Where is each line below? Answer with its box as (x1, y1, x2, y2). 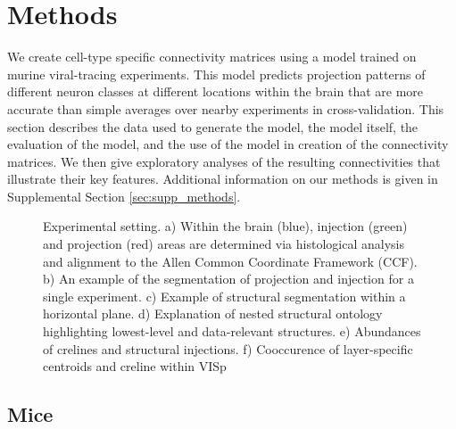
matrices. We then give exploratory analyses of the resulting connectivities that (7, 152, 441, 170)
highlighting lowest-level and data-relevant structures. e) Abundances (43, 322, 421, 341)
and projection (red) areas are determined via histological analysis (43, 235, 404, 253)
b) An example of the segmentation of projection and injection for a (43, 269, 414, 288)
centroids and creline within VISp (43, 357, 227, 375)
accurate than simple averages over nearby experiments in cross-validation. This (7, 99, 444, 118)
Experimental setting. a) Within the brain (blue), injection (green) (43, 217, 408, 235)
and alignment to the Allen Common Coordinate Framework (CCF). (43, 252, 418, 270)
